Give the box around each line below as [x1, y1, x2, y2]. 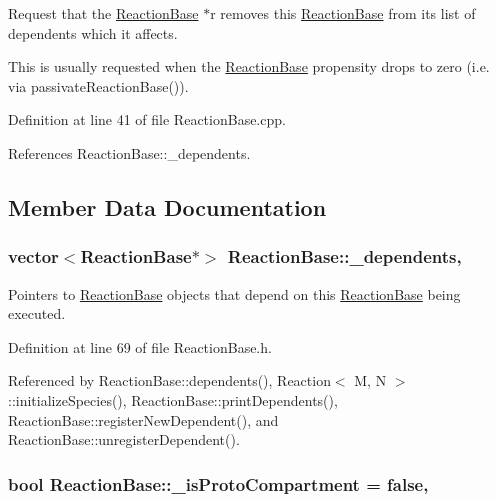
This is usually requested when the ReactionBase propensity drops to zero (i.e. [8, 56, 490, 77]
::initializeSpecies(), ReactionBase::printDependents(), [8, 389, 338, 410]
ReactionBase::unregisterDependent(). [8, 429, 240, 450]
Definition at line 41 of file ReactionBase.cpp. [8, 109, 286, 130]
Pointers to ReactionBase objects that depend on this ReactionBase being [8, 283, 461, 304]
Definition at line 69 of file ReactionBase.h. [8, 336, 272, 357]
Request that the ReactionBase [8, 3, 199, 23]
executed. [8, 303, 66, 324]
